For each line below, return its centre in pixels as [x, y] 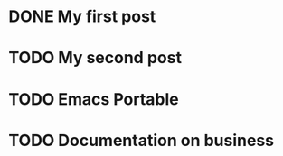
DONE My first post [82, 17]
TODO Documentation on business [141, 140]
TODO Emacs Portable [94, 99]
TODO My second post [95, 58]
